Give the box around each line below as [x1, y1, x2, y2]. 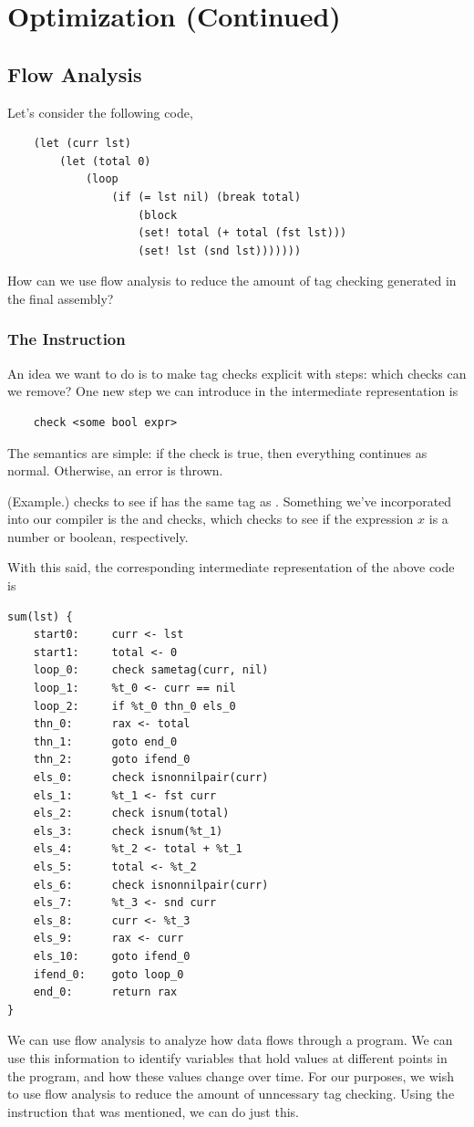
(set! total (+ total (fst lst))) [138, 226, 347, 240]
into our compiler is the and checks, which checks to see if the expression [7, 509, 414, 528]
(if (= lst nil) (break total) [111, 190, 302, 203]
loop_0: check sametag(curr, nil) [33, 663, 269, 677]
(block [138, 208, 178, 222]
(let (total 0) [59, 154, 151, 168]
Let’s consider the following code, [7, 102, 193, 121]
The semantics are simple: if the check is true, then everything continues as [7, 443, 428, 462]
